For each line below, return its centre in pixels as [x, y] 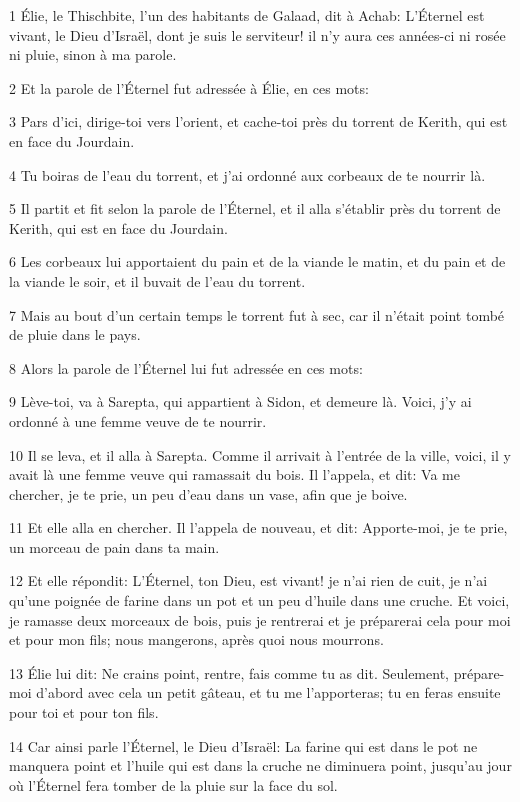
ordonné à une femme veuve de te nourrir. [138, 420]
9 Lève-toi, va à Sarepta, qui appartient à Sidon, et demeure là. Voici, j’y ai [240, 401]
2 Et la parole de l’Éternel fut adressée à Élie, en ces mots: [189, 87]
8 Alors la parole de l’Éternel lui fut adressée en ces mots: [186, 367]
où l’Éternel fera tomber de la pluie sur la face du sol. [173, 784]
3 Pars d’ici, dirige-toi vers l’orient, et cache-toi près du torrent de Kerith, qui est [258, 121]
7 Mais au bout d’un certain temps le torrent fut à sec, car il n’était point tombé [257, 314]
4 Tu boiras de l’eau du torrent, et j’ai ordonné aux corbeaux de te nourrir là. [247, 174]
